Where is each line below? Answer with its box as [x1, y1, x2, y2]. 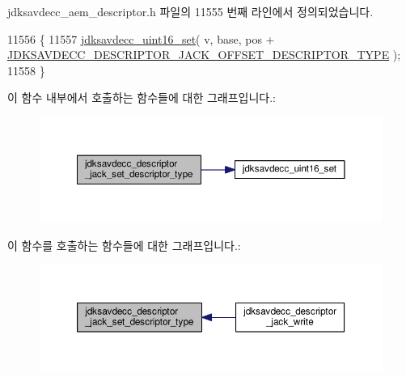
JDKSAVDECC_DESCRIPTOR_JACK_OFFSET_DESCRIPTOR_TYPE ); [7, 46, 401, 63]
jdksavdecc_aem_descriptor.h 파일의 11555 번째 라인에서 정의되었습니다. [7, 3, 374, 19]
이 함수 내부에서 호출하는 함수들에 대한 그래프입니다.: [7, 89, 276, 106]
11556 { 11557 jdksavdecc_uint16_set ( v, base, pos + [7, 30, 275, 47]
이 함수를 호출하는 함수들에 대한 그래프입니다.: [7, 236, 241, 253]
